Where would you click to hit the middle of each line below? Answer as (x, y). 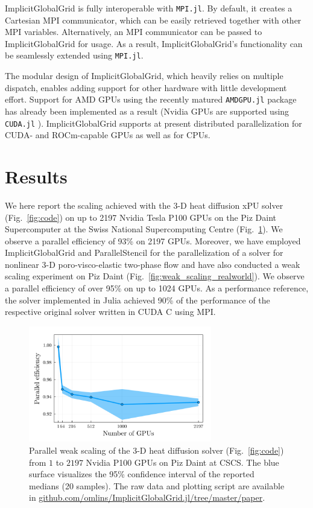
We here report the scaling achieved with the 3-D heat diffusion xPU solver (144, 205)
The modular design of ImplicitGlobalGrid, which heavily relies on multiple (144, 76)
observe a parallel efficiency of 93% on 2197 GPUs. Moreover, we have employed (153, 240)
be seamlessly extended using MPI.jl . (74, 55)
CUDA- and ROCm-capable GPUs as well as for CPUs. (108, 135)
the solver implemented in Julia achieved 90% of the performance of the (138, 300)
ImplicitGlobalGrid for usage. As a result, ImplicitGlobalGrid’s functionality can (154, 43)
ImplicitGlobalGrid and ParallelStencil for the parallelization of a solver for (144, 252)
